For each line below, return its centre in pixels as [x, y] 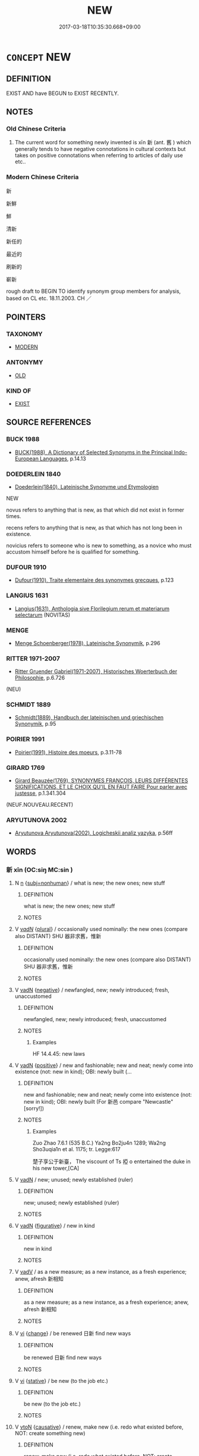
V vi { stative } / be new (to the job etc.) [61, 1381]
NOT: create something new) [50, 1433]
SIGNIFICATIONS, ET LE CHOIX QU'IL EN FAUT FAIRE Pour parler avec [101, 787]
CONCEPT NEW [39, 57]
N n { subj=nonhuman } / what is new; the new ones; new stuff [90, 883]
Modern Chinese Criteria [42, 177]
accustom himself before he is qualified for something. [73, 552]
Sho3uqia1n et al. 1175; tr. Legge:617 [76, 1149]
